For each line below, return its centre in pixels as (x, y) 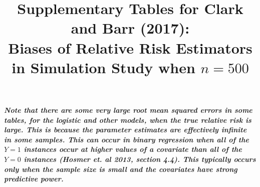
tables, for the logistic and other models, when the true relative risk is (128, 120)
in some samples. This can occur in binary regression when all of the (126, 139)
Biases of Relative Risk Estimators (130, 47)
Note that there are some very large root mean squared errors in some (128, 110)
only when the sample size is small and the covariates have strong (121, 169)
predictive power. (34, 179)
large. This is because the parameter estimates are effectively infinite (125, 130)
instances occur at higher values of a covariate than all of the (133, 149)
